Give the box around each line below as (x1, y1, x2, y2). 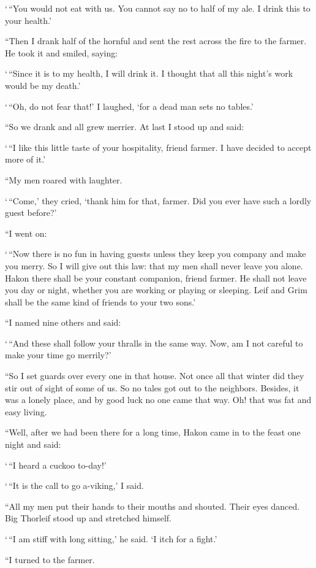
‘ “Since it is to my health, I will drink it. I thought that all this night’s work (5, 67, 293, 80)
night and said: (5, 438, 61, 451)
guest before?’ (5, 206, 57, 219)
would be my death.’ (5, 79, 81, 91)
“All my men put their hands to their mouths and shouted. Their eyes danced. (5, 499, 300, 512)
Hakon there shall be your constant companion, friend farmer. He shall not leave (5, 271, 307, 284)
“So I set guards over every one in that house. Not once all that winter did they (5, 369, 304, 382)
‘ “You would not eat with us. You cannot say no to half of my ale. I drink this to (5, 2, 310, 14)
